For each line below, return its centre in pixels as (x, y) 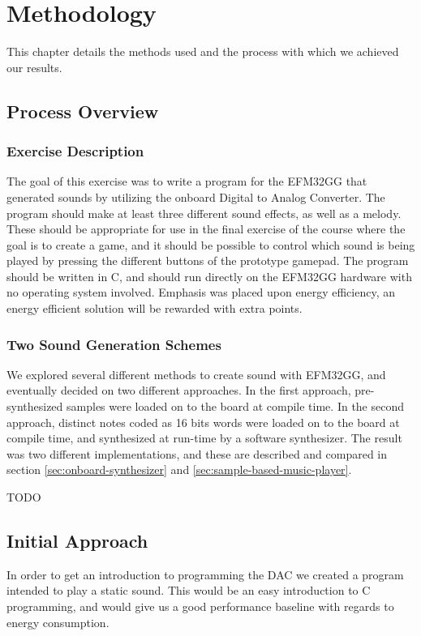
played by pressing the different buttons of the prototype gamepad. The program (208, 260)
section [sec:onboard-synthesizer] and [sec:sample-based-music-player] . (179, 470)
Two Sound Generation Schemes (114, 344)
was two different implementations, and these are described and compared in (197, 453)
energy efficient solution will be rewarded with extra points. (155, 308)
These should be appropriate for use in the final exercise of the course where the (206, 229)
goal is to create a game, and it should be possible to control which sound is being (211, 244)
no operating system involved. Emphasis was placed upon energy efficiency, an (201, 292)
